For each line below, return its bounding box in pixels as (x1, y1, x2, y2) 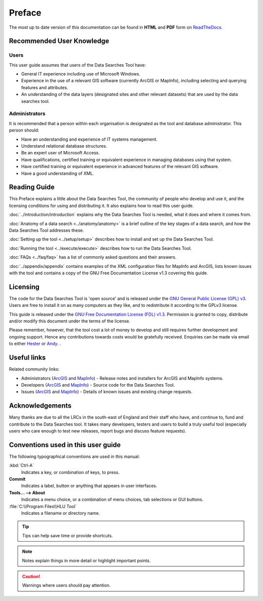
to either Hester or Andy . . (9, 341, 61, 347)
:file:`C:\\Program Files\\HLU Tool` (9, 503, 77, 509)
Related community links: (9, 366, 60, 372)
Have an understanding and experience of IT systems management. (21, 136, 158, 142)
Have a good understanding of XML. (21, 170, 94, 176)
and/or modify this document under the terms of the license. (9, 318, 131, 324)
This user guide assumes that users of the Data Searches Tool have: (9, 62, 146, 68)
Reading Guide (9, 183, 55, 191)
